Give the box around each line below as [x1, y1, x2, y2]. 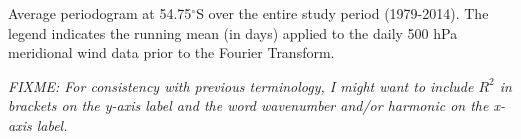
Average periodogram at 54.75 [8, 3, 192, 23]
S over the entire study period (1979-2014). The [196, 3, 489, 23]
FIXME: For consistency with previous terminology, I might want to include [8, 75, 474, 96]
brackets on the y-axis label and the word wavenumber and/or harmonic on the [8, 95, 489, 116]
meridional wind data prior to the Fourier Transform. [8, 42, 335, 63]
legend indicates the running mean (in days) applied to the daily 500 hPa [8, 22, 458, 43]
